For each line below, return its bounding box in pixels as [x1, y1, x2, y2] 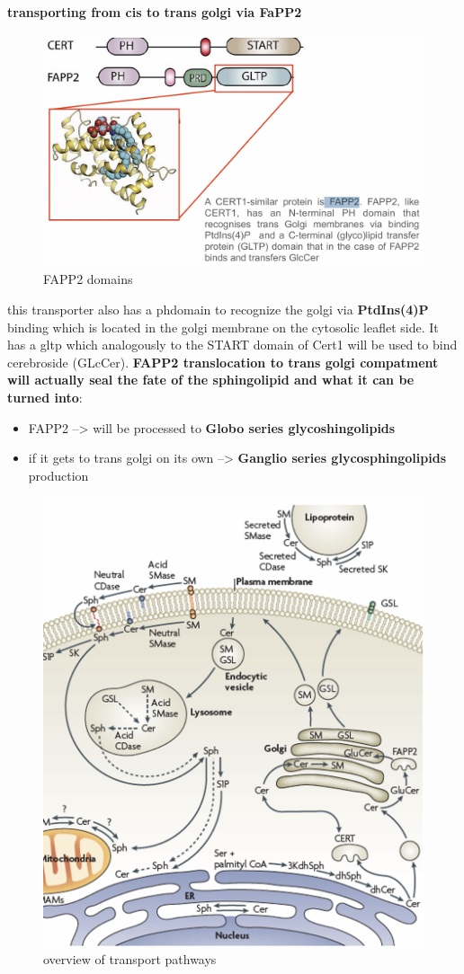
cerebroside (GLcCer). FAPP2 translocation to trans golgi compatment [7, 352, 439, 371]
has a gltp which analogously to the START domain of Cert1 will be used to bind [7, 335, 458, 354]
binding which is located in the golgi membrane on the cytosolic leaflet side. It [7, 317, 439, 336]
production [28, 465, 89, 484]
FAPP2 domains [43, 270, 133, 288]
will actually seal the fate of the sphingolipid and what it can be [7, 370, 415, 389]
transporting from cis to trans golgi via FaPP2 [7, 2, 302, 21]
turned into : [7, 388, 83, 407]
